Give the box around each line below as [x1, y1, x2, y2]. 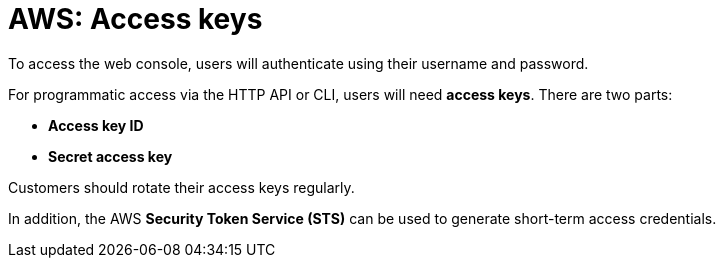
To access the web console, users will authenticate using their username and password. [8, 54, 589, 72]
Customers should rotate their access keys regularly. [8, 178, 355, 196]
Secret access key [48, 147, 173, 165]
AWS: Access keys [8, 2, 263, 36]
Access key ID [48, 116, 144, 134]
